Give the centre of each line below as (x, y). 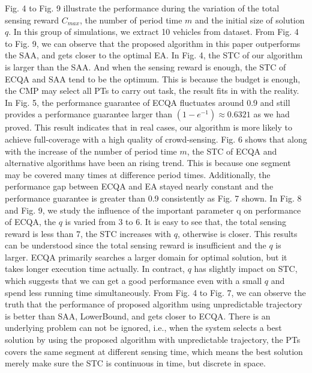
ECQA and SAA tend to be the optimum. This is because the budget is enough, (153, 79)
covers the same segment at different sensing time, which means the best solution (154, 351)
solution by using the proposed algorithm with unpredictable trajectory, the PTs (153, 340)
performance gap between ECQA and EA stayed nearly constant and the (139, 186)
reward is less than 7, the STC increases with (88, 233)
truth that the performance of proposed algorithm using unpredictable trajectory (154, 304)
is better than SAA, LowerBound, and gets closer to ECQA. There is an (138, 316)
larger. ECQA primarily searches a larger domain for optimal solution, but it (146, 257)
